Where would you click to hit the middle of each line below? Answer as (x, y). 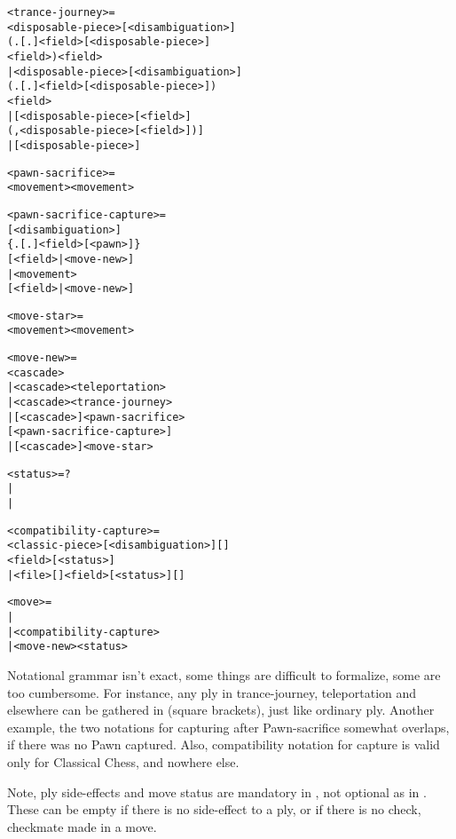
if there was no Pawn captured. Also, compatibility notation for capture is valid (224, 744)
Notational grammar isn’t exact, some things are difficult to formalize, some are (224, 674)
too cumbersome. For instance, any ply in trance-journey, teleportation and (212, 692)
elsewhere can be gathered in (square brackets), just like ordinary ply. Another (221, 710)
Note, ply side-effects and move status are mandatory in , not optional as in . (217, 792)
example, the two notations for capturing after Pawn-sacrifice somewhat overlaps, (228, 727)
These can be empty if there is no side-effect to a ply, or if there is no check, (214, 809)
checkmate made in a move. (82, 826)
